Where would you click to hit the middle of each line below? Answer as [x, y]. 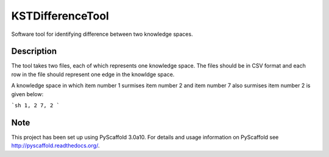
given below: [27, 94]
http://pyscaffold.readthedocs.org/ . [55, 145]
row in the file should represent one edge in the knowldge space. [93, 74]
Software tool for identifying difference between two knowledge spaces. [102, 34]
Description [34, 51]
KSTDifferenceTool [60, 16]
